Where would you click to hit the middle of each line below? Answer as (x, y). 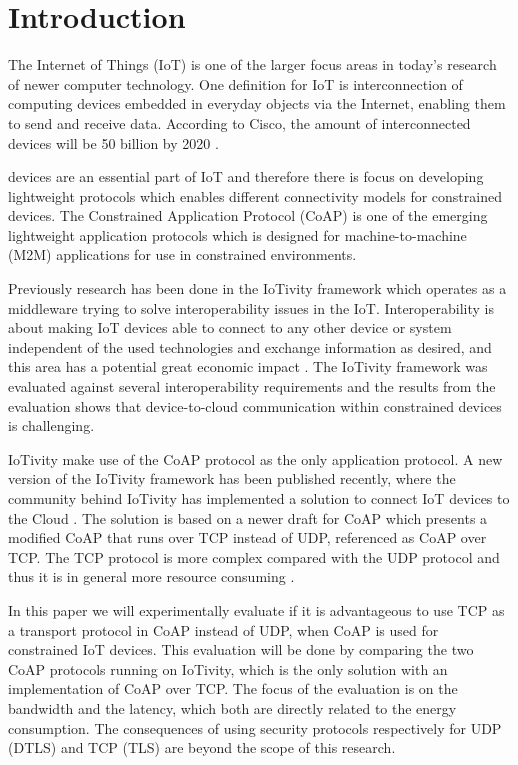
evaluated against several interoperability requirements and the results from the (252, 386)
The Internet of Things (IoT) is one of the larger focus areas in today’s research (252, 64)
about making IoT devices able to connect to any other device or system (230, 327)
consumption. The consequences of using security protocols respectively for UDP (255, 727)
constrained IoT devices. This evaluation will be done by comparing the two (241, 649)
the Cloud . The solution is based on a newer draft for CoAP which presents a (248, 517)
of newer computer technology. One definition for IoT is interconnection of (235, 83)
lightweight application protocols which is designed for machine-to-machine (237, 234)
